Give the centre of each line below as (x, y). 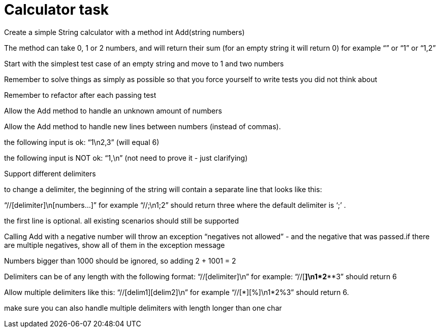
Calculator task (57, 10)
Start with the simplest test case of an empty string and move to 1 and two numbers (144, 63)
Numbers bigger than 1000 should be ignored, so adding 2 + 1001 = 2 (120, 261)
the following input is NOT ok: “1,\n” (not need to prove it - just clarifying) (126, 158)
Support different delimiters (50, 173)
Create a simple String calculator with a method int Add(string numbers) (124, 32)
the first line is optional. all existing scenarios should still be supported (122, 220)
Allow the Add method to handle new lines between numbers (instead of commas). (143, 126)
